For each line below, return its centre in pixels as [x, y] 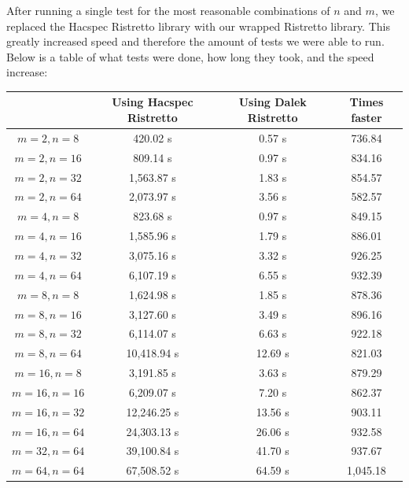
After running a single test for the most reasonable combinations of [168, 10]
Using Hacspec [153, 102]
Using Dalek [273, 102]
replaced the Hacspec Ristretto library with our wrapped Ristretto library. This [198, 26]
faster [367, 118]
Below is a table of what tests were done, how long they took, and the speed [190, 56]
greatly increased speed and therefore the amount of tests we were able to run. [195, 41]
